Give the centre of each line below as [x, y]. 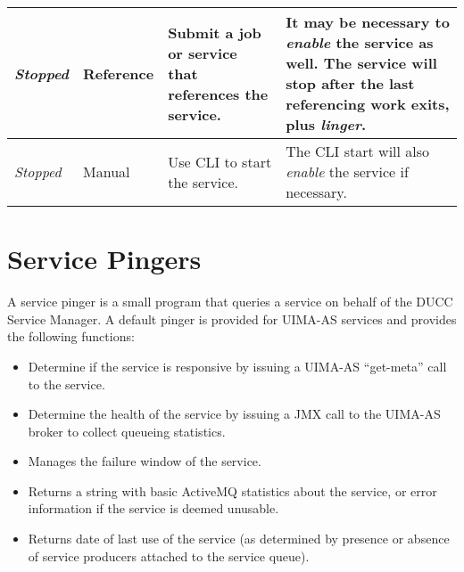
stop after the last [350, 83]
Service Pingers [104, 259]
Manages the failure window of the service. [145, 461]
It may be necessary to [368, 22]
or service [203, 53]
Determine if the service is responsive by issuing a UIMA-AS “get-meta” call [237, 366]
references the [218, 94]
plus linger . [326, 124]
